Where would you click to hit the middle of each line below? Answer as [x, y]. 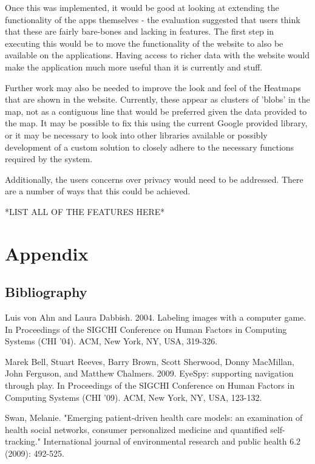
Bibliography [46, 292]
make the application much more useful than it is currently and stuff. [134, 67]
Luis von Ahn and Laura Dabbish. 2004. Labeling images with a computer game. [156, 317]
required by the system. [49, 159]
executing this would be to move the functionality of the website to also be [144, 43]
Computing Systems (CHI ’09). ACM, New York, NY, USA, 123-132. [134, 397]
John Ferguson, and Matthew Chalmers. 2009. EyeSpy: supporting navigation [149, 373]
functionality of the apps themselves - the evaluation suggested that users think [153, 19]
